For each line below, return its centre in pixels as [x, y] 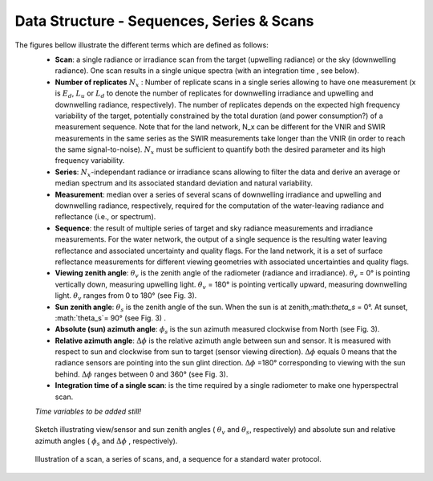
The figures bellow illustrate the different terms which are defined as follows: [142, 45]
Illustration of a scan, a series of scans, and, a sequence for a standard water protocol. [178, 459]
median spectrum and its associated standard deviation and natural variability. [184, 183]
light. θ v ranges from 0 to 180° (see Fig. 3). [126, 296]
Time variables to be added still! [88, 412]
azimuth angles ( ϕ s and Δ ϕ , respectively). [106, 442]
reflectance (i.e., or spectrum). [105, 217]
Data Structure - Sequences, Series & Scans [164, 21]
